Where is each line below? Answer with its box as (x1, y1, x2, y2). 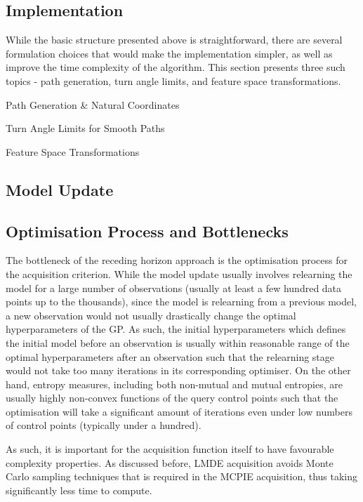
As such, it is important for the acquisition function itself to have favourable (6, 442, 334, 456)
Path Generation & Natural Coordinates (6, 97, 180, 112)
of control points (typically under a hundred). (6, 418, 202, 432)
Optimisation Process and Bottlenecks (6, 220, 289, 242)
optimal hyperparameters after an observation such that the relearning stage (6, 349, 335, 364)
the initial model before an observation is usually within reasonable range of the (6, 335, 350, 350)
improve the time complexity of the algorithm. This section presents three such (6, 60, 345, 74)
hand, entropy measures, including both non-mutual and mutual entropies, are (6, 376, 343, 391)
